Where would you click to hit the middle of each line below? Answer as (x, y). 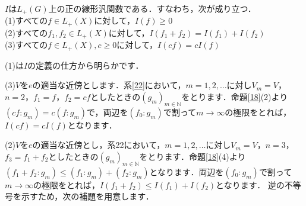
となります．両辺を (187, 171)
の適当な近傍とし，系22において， (99, 145)
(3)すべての (26, 45)
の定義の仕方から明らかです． (86, 65)
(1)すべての (26, 20)
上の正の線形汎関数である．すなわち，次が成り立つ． (152, 8)
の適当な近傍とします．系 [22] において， (109, 85)
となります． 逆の (250, 184)
